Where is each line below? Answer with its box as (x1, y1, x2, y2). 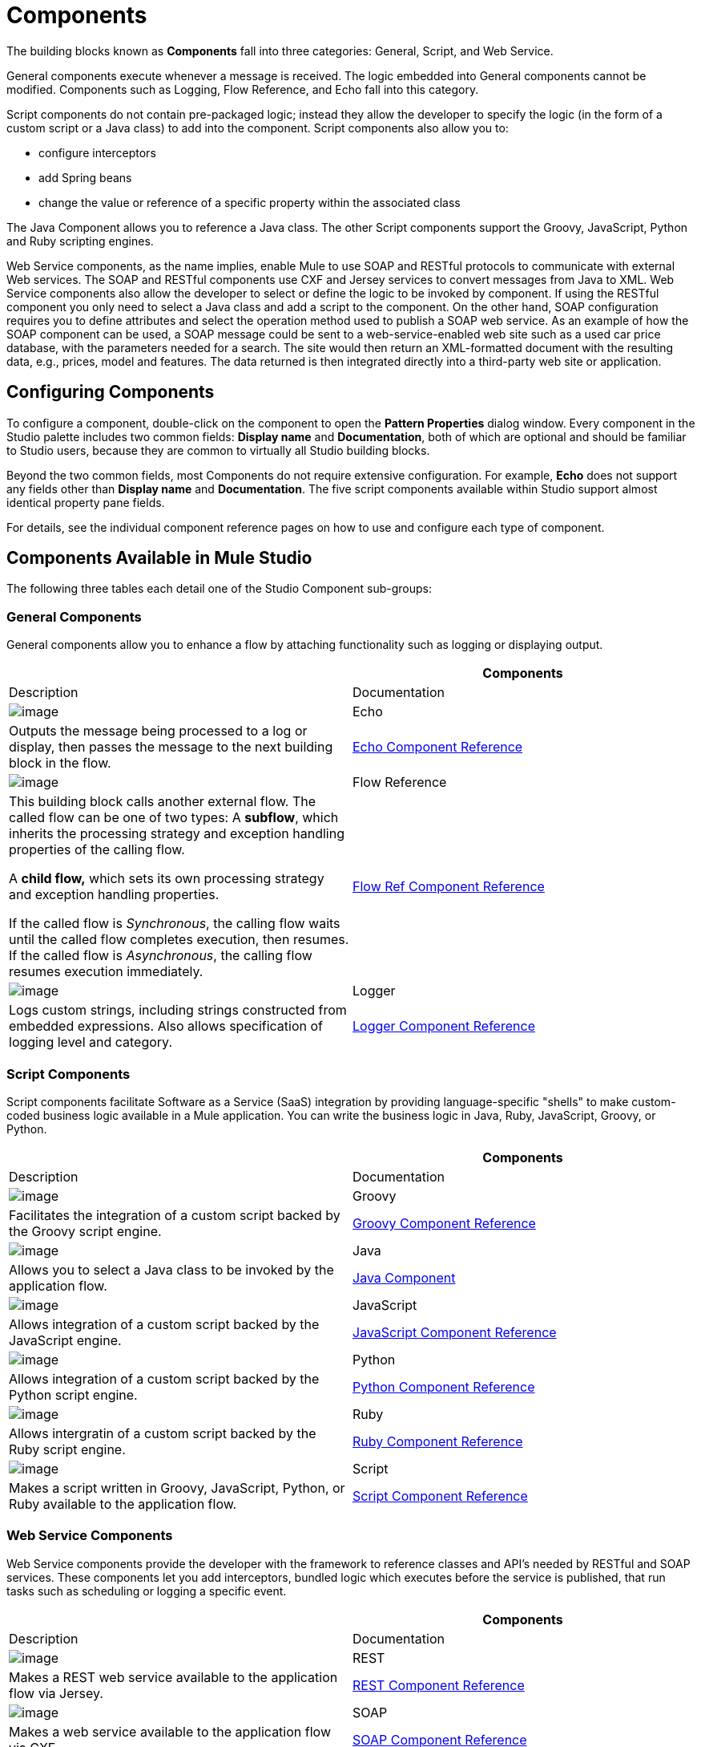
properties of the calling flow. (9, 841, 185, 858)
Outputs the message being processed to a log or (9, 723, 308, 740)
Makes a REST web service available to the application (9, 1668, 338, 1685)
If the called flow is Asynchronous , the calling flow (9, 947, 312, 964)
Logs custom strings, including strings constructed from (9, 1002, 347, 1019)
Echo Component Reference (353, 739, 523, 756)
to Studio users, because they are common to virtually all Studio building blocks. (6, 443, 430, 457)
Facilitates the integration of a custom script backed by (9, 1206, 340, 1223)
